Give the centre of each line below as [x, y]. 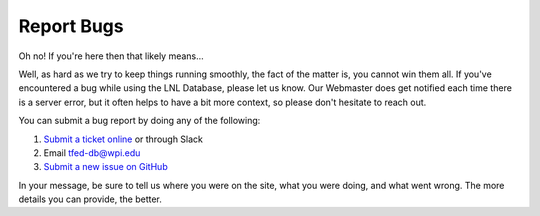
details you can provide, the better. [90, 199]
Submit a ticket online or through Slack [123, 139]
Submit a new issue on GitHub [106, 167]
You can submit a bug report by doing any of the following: [139, 121]
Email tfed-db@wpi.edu [92, 152]
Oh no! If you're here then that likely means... [111, 56]
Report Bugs [71, 26]
